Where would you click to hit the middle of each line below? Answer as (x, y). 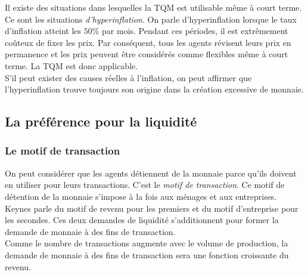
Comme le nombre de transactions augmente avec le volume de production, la (147, 243)
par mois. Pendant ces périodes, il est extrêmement (195, 31)
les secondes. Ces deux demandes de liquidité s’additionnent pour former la (142, 220)
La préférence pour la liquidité (101, 121)
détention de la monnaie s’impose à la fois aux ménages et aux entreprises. (141, 196)
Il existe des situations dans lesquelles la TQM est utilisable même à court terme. (153, 7)
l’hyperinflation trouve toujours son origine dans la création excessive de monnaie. (154, 89)
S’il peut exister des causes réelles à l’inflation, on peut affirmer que (128, 77)
